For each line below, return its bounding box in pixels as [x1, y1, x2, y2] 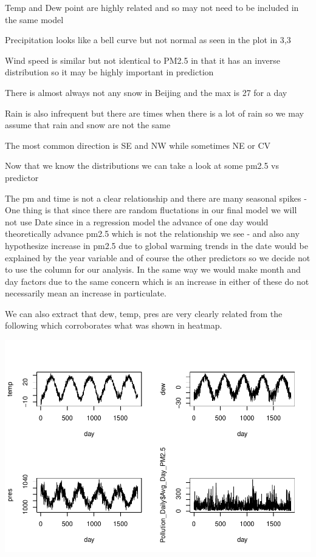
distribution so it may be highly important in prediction [5, 66, 214, 78]
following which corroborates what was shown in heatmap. [5, 319, 222, 332]
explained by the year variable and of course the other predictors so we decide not [5, 251, 311, 264]
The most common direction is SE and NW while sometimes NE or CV [5, 138, 271, 151]
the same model [5, 13, 64, 26]
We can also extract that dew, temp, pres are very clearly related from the [5, 307, 283, 320]
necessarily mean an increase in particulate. [5, 287, 167, 299]
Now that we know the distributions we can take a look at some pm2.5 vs [5, 159, 280, 172]
